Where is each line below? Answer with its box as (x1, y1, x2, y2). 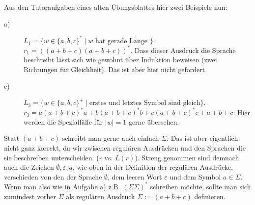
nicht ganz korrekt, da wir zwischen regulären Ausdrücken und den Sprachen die (4, 143, 246, 153)
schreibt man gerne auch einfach (62, 133, 159, 143)
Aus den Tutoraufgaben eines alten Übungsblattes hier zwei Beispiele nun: (4, 2, 227, 12)
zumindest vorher (4, 191, 56, 201)
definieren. (194, 191, 226, 201)
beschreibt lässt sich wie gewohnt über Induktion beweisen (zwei (24, 54, 217, 65)
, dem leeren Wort (107, 171, 162, 181)
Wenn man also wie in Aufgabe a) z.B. (4, 181, 120, 191)
